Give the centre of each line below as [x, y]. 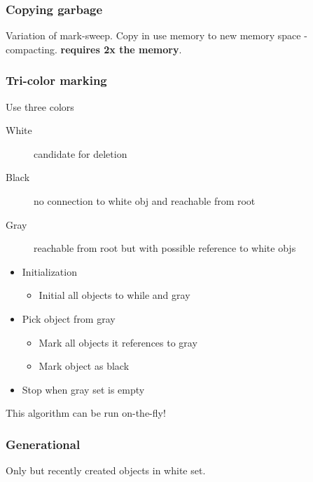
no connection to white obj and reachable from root [145, 201]
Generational [43, 444]
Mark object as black [84, 366]
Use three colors [40, 106]
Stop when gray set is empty [83, 389]
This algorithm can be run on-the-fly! [86, 413]
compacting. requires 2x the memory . [94, 49]
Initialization [49, 271]
